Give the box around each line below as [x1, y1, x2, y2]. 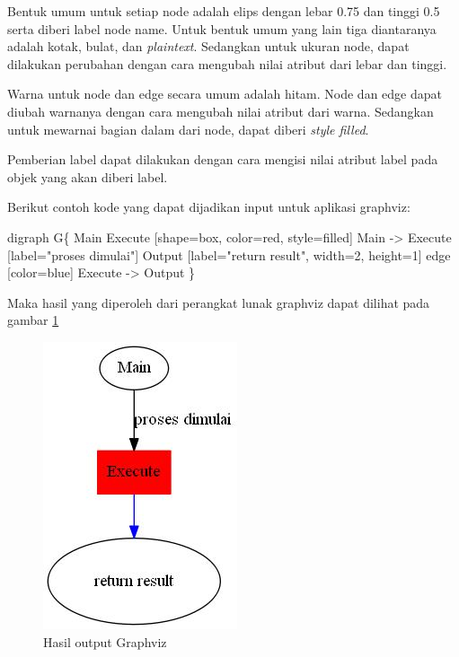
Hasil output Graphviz [43, 632, 167, 651]
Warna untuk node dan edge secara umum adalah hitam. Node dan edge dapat [7, 84, 442, 103]
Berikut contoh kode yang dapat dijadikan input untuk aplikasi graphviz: [7, 197, 410, 216]
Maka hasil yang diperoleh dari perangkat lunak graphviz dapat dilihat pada [7, 293, 430, 311]
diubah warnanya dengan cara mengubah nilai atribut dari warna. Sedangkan [7, 101, 434, 120]
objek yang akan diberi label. [7, 167, 168, 186]
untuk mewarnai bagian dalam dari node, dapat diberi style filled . [7, 119, 369, 138]
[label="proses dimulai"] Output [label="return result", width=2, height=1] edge [7, 245, 451, 264]
